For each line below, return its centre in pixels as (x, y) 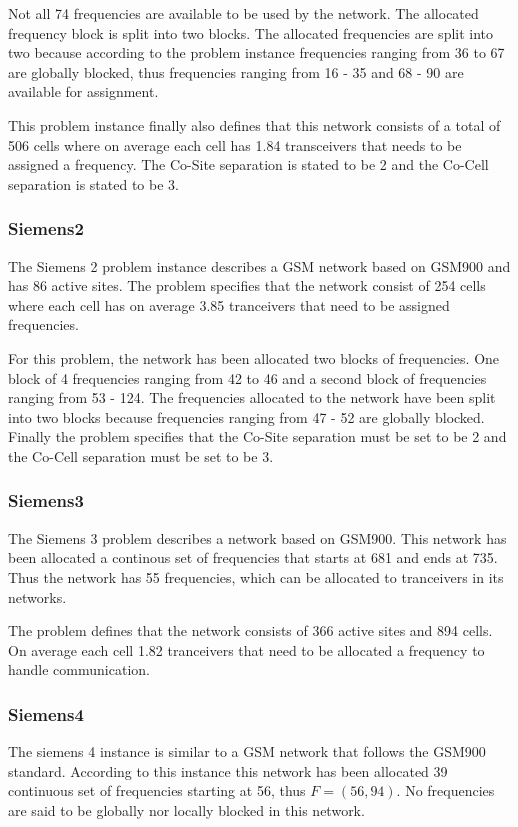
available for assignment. (83, 91)
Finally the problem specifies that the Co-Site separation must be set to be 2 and (257, 436)
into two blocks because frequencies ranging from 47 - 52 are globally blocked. (246, 416)
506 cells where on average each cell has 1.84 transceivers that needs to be (235, 144)
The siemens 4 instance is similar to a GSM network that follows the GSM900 (247, 751)
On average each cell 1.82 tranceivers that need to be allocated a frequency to (246, 649)
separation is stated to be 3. (93, 183)
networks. (37, 596)
